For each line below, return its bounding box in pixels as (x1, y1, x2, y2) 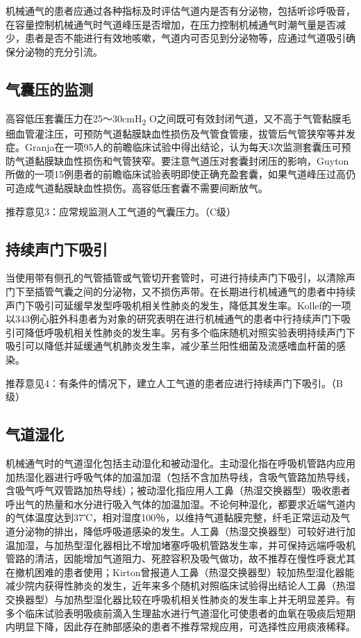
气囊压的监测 (6, 78, 93, 99)
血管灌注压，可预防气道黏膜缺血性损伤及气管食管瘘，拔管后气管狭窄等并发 (15, 126, 355, 140)
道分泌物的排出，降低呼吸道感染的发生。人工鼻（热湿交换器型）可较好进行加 (6, 523, 355, 538)
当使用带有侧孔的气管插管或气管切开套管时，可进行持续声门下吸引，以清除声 (6, 270, 355, 285)
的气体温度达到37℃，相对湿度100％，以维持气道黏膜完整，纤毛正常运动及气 (6, 510, 351, 525)
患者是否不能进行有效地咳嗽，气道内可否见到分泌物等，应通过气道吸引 (24, 31, 346, 45)
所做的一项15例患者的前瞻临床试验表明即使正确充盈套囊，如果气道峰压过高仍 (6, 167, 355, 181)
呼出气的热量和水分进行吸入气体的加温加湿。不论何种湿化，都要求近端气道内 (6, 496, 355, 511)
